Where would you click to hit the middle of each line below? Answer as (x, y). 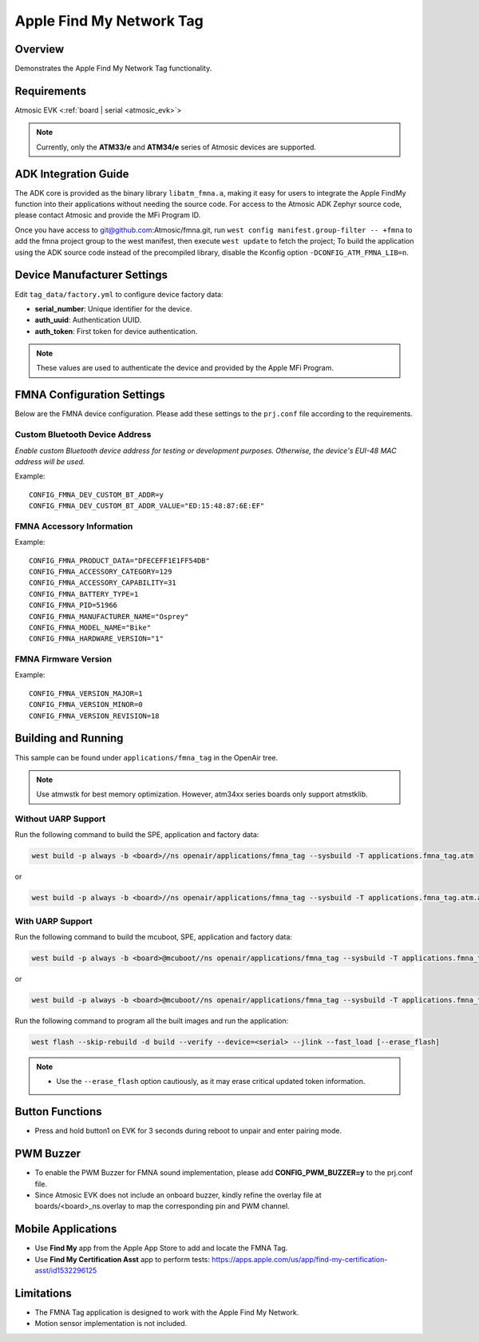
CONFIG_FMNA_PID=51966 (73, 605)
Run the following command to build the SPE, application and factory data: (137, 835)
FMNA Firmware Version (63, 659)
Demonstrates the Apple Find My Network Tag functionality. (113, 69)
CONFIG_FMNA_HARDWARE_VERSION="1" (96, 639)
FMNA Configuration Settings (90, 395)
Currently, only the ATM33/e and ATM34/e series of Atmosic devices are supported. (176, 147)
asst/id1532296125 (66, 1271)
